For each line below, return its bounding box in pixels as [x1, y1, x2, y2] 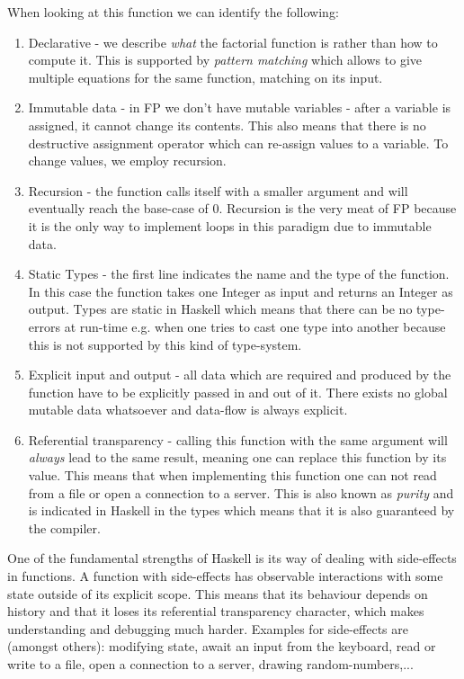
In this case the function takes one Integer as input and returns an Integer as [28, 281, 453, 300]
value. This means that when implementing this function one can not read [28, 466, 437, 485]
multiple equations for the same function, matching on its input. [28, 67, 383, 86]
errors [28, 317, 60, 335]
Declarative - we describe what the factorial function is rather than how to [28, 32, 438, 51]
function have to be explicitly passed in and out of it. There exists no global [28, 382, 448, 401]
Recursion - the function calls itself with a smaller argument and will [28, 181, 408, 200]
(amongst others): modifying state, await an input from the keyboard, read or [7, 637, 436, 656]
